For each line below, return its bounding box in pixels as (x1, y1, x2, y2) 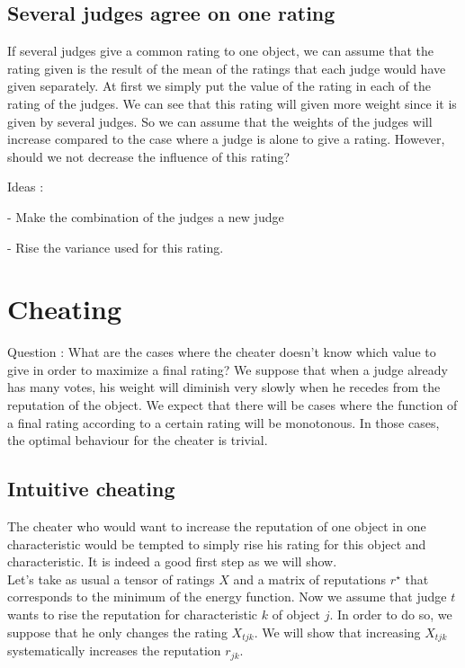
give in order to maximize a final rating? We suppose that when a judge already (7, 360, 448, 379)
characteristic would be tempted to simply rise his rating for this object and (7, 534, 426, 553)
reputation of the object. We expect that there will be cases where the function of (7, 396, 458, 414)
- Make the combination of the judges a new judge (7, 207, 284, 226)
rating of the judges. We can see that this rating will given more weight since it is (7, 94, 457, 112)
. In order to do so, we (329, 605, 452, 623)
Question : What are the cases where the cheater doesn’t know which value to (7, 343, 436, 361)
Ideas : (7, 177, 44, 196)
